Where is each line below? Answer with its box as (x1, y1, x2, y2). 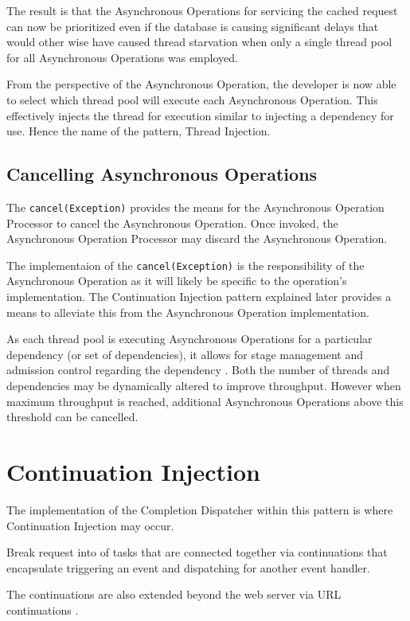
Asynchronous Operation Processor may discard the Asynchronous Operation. (6, 230, 388, 247)
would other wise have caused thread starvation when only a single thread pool (6, 33, 392, 50)
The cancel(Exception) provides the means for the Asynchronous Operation (6, 198, 385, 215)
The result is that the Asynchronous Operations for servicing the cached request (6, 2, 398, 18)
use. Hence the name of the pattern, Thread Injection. (6, 123, 271, 139)
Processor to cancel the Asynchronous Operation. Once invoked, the (6, 214, 338, 231)
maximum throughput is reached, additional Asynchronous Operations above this (6, 393, 404, 409)
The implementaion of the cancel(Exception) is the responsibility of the (6, 256, 365, 273)
